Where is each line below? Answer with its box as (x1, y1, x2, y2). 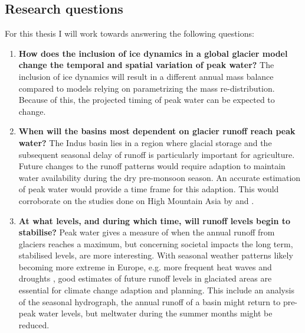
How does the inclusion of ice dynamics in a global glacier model (18, 47, 288, 59)
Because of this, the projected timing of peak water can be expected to (18, 93, 275, 106)
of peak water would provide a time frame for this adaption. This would (18, 183, 279, 195)
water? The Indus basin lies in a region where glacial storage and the (18, 136, 272, 148)
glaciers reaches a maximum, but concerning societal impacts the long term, (18, 237, 293, 250)
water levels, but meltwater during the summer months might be (38, 307, 273, 319)
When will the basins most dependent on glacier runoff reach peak (18, 125, 296, 137)
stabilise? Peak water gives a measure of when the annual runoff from (18, 226, 275, 238)
